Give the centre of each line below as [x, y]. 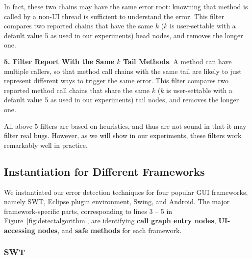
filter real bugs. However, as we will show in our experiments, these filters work [123, 135]
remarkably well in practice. [46, 145]
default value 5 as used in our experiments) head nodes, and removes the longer [124, 35]
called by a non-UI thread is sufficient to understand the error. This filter [114, 16]
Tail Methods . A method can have [177, 61]
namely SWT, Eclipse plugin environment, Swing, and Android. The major [117, 201]
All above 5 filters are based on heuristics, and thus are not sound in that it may [125, 126]
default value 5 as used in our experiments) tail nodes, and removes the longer [122, 100]
